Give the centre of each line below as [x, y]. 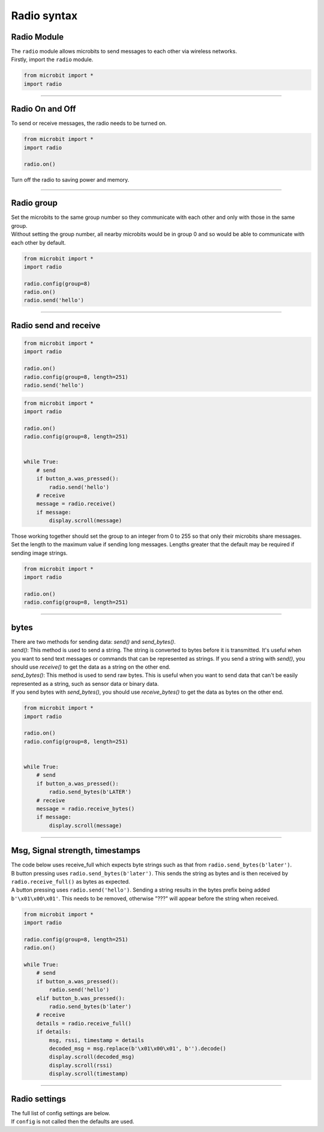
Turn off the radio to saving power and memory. [70, 180]
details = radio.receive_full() [84, 1023]
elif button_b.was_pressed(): [81, 998]
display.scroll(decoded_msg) [92, 1057]
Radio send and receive [56, 325]
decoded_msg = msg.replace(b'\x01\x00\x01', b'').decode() [138, 1048]
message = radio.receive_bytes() [85, 809]
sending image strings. [39, 553]
